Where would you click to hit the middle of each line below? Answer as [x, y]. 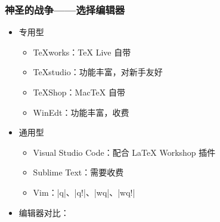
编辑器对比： [44, 212]
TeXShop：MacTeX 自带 [79, 92]
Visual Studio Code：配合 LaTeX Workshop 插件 [124, 152]
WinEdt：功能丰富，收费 [81, 112]
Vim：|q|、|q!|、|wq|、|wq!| [84, 192]
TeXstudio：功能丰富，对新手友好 [98, 72]
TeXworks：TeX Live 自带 [82, 52]
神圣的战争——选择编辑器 [65, 9]
